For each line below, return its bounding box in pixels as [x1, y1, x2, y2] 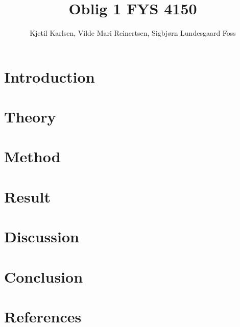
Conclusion [4, 266, 83, 287]
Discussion [4, 226, 79, 247]
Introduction [4, 66, 95, 87]
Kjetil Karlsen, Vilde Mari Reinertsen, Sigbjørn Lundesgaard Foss [30, 28, 236, 38]
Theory [4, 106, 56, 127]
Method [4, 146, 61, 167]
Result [4, 186, 51, 207]
